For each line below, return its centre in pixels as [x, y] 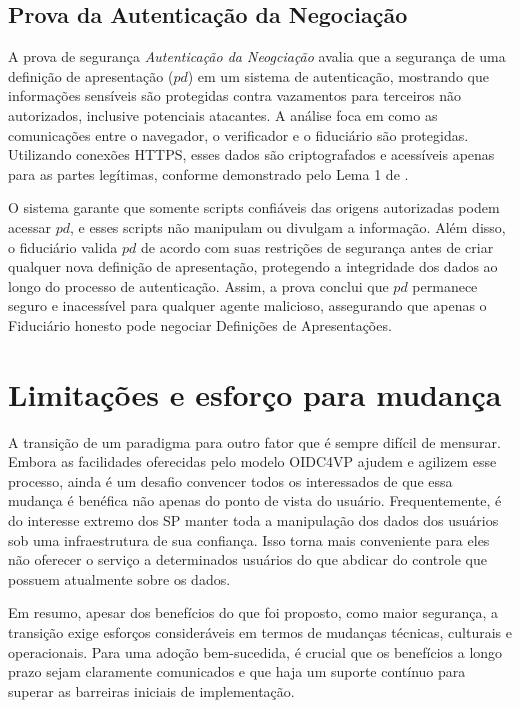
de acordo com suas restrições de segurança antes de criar [317, 246]
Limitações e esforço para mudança [255, 393]
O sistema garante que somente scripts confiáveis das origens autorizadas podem [254, 207]
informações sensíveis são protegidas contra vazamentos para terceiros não [235, 95]
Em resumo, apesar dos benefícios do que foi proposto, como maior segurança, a [253, 612]
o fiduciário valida [63, 246]
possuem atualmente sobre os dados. [119, 578]
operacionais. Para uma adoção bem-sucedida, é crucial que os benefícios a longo [255, 651]
